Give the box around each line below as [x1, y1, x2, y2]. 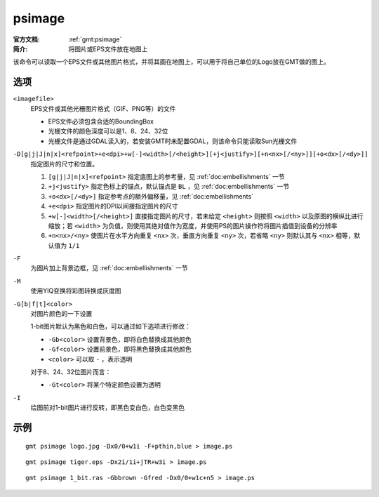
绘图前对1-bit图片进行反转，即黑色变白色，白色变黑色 [30, 404, 185, 412]
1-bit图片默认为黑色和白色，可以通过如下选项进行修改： [30, 322, 191, 331]
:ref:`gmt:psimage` [68, 35, 122, 44]
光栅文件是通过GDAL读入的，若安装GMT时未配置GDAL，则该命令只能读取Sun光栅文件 [48, 137, 298, 145]
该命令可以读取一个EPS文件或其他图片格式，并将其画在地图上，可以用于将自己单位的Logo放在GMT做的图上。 [13, 58, 330, 66]
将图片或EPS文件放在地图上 [68, 44, 148, 53]
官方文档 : [13, 35, 40, 44]
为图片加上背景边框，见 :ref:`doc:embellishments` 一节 [30, 264, 188, 272]
